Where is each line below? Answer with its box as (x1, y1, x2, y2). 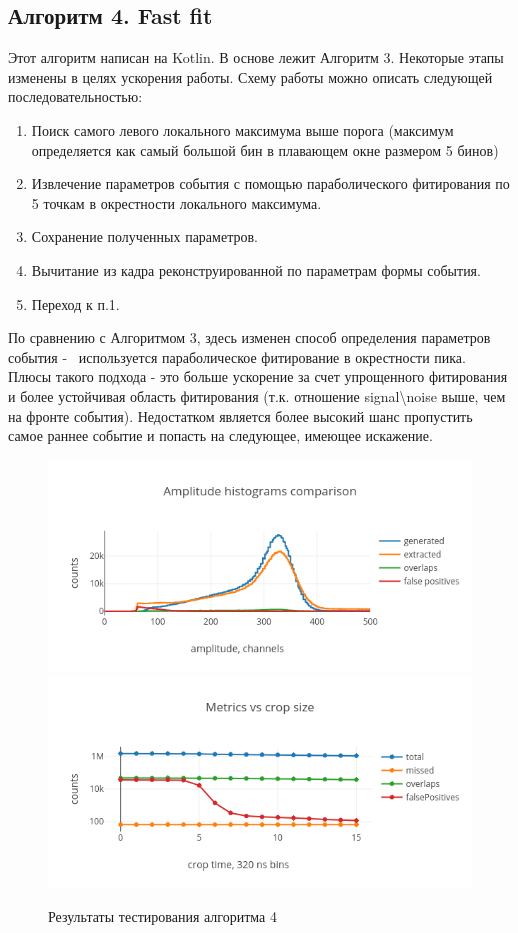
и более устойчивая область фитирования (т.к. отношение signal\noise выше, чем (8, 385, 506, 406)
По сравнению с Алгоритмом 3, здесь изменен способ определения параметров (8, 327, 491, 348)
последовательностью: (8, 86, 143, 107)
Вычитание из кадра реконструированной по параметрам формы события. (31, 259, 481, 280)
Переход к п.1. (31, 293, 120, 314)
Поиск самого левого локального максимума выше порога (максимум (31, 119, 454, 140)
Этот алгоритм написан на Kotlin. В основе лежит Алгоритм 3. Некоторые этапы (8, 47, 504, 68)
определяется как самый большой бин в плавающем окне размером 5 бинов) (31, 139, 499, 160)
